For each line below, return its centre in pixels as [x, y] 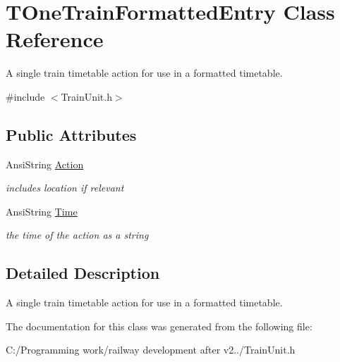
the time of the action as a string [77, 235]
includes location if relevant [65, 188]
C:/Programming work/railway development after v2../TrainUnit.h [151, 350]
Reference [55, 39]
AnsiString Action [45, 164]
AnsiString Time [42, 211]
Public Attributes [71, 134]
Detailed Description [83, 273]
